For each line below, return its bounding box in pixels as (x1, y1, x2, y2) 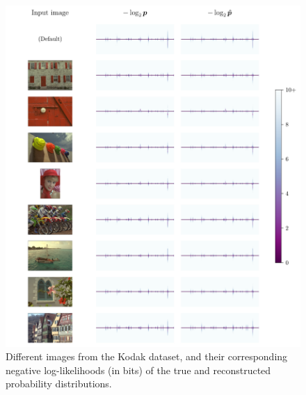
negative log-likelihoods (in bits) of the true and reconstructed (6, 362, 271, 377)
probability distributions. (6, 376, 112, 391)
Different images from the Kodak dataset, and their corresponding (6, 349, 288, 364)
